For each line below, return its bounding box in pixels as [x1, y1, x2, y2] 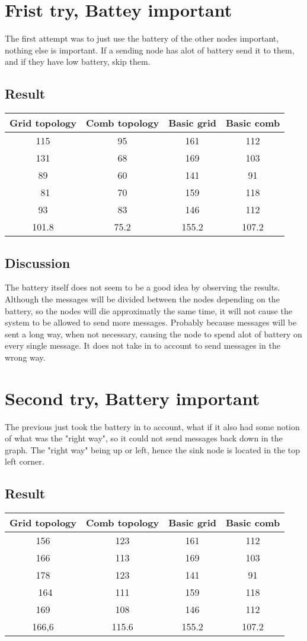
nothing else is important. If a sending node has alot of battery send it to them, [5, 43, 295, 56]
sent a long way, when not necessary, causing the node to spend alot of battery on [5, 327, 302, 340]
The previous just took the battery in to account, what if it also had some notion [5, 420, 300, 432]
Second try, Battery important [5, 386, 260, 410]
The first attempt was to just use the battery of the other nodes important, [5, 32, 279, 45]
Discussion [5, 253, 71, 271]
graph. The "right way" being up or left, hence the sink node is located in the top [5, 443, 300, 456]
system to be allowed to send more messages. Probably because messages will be [5, 316, 297, 329]
